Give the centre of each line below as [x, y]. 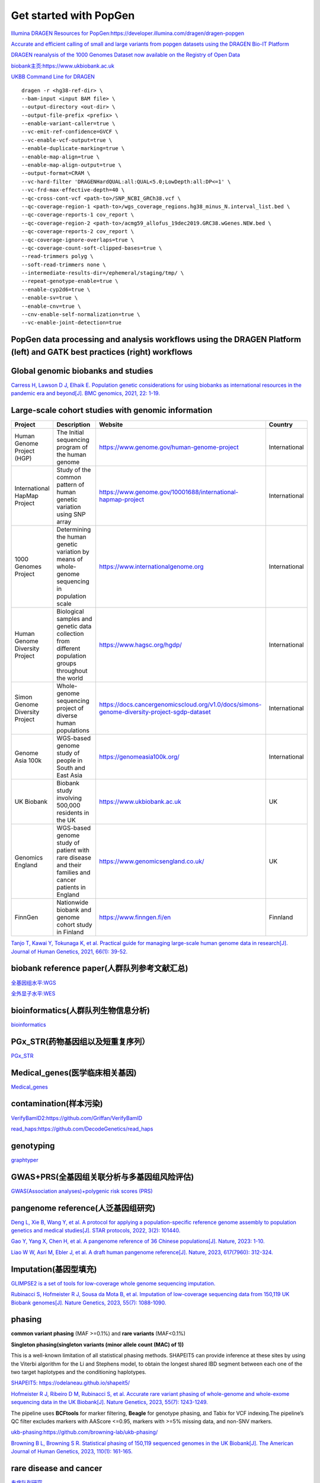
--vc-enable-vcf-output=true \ [67, 140]
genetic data [74, 626]
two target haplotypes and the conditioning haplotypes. [79, 1372]
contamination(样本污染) [57, 1104]
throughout [72, 671]
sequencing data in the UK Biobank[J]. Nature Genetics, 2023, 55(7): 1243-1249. [110, 1402]
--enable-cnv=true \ [51, 306]
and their [69, 865]
